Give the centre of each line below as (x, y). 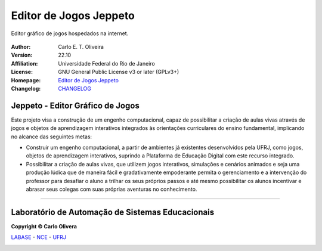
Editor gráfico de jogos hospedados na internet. (70, 33)
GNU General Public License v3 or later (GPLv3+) (119, 72)
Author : (21, 47)
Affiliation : (24, 63)
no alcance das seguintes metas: (52, 137)
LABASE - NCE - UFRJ (39, 237)
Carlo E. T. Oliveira (81, 47)
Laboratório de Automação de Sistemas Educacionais (113, 212)
